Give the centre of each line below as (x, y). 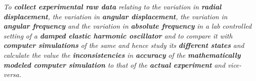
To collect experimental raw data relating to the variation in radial (112, 6)
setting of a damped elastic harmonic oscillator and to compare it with (118, 35)
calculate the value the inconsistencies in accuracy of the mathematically (122, 55)
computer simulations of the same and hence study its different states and (124, 45)
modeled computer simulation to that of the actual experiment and (114, 64)
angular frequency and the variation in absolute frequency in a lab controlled (128, 26)
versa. (12, 74)
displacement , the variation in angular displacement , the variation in (116, 16)
